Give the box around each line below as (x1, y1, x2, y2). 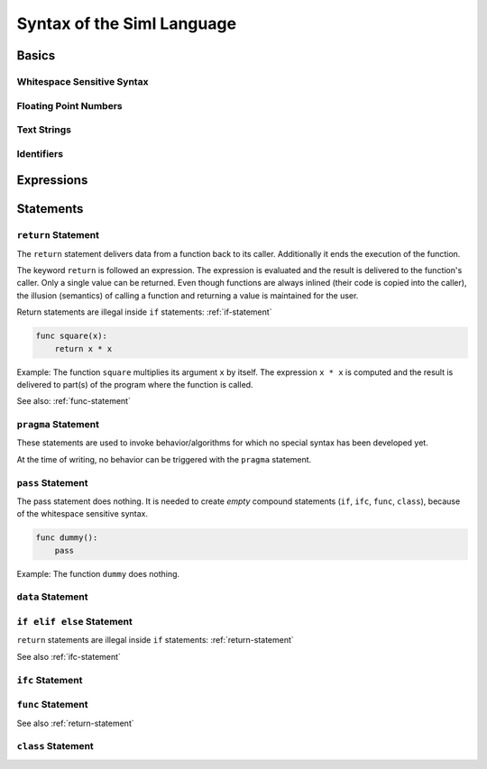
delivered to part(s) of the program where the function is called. (16, 379, 253, 389)
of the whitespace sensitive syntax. (16, 508, 149, 519)
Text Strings (16, 124, 72, 136)
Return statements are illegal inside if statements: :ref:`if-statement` (16, 307, 272, 317)
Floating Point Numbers (16, 99, 123, 112)
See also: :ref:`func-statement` (16, 396, 131, 407)
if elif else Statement (16, 616, 133, 628)
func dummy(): (35, 533, 98, 543)
